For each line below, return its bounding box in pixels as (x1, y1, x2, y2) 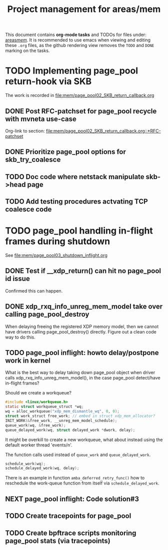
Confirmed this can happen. (5, 287, 63, 293)
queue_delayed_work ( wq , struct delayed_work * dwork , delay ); (5, 427, 135, 432)
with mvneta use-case (5, 114, 76, 123)
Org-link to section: (5, 127, 45, 133)
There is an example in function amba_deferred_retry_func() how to (5, 475, 145, 481)
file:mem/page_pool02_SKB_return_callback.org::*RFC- (45, 127, 161, 133)
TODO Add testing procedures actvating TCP (5, 197, 148, 206)
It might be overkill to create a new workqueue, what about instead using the (5, 436, 163, 442)
